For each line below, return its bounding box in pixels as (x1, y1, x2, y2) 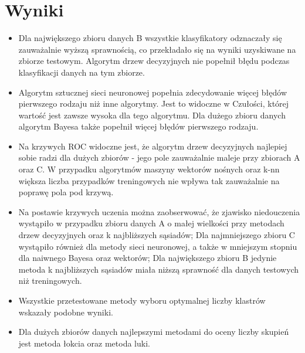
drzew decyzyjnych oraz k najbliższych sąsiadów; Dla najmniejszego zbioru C (18, 229, 295, 241)
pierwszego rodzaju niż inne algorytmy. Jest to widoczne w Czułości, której (18, 97, 289, 110)
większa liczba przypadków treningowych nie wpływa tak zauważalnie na (18, 174, 280, 186)
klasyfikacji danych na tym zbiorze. (18, 66, 145, 78)
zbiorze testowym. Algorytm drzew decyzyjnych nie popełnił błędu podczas (18, 55, 290, 67)
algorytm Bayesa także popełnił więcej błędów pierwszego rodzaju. (18, 120, 259, 133)
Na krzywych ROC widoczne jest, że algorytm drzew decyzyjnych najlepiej (18, 140, 287, 152)
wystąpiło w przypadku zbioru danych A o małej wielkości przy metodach (18, 217, 284, 229)
